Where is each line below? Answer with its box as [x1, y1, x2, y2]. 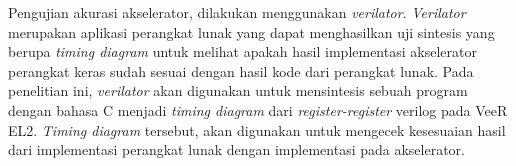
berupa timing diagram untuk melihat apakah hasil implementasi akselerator [8, 41, 477, 62]
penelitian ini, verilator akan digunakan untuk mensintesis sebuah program [8, 80, 468, 101]
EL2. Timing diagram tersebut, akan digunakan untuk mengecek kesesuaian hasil [8, 119, 506, 140]
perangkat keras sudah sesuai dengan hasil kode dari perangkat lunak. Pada [8, 60, 474, 81]
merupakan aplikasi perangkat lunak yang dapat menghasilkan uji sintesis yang [8, 21, 495, 42]
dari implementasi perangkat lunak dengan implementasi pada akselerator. [8, 139, 465, 160]
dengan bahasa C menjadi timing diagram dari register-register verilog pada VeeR [8, 99, 508, 120]
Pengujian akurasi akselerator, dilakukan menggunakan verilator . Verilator [8, 2, 466, 22]
